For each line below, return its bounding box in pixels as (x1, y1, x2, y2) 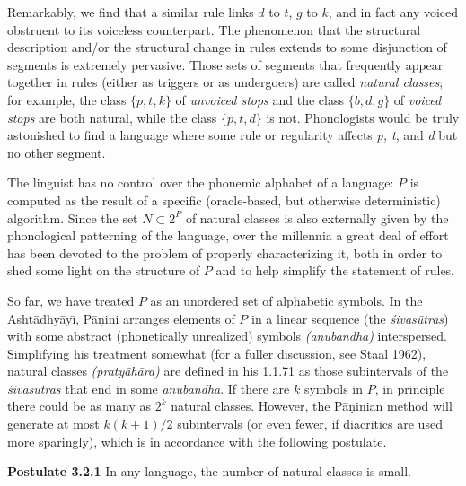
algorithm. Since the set (7, 208, 138, 227)
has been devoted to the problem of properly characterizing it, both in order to (7, 243, 443, 262)
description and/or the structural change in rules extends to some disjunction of (7, 38, 447, 56)
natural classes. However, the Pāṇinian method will (171, 396, 453, 415)
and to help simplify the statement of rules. (215, 261, 455, 280)
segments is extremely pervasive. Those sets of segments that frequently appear (7, 55, 444, 74)
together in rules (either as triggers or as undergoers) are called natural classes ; (7, 73, 444, 91)
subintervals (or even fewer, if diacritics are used (177, 414, 443, 433)
